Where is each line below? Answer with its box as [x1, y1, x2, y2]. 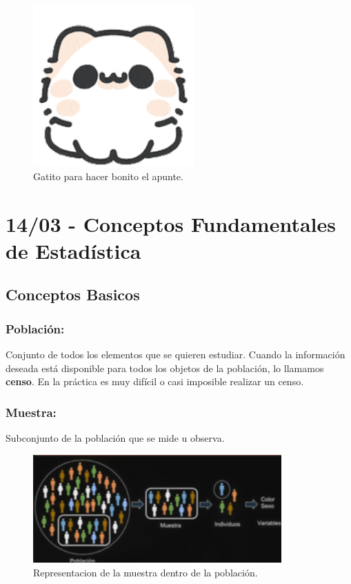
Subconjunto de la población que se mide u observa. [6, 430, 225, 445]
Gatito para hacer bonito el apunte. [33, 168, 183, 183]
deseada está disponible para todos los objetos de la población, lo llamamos [6, 360, 324, 375]
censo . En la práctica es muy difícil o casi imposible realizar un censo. [6, 374, 304, 389]
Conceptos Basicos [6, 284, 140, 305]
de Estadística [6, 236, 141, 264]
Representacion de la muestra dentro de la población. [33, 565, 258, 580]
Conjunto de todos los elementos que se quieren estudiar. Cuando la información [6, 347, 345, 361]
